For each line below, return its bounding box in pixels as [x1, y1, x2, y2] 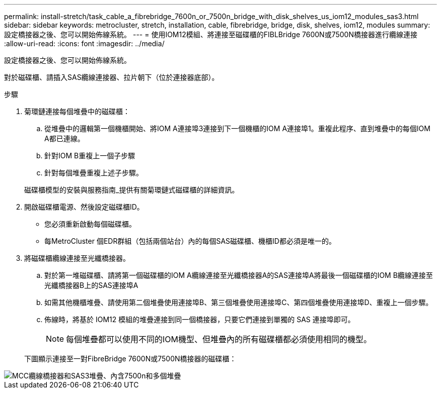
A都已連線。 [44, 134, 85, 143]
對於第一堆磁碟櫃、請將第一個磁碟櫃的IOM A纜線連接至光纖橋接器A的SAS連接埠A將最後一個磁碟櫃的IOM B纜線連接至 [44, 271, 433, 279]
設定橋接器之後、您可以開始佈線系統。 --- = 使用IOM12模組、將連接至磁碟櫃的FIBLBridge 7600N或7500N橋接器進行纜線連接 [4, 30, 417, 39]
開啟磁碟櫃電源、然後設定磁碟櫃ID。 [24, 203, 144, 211]
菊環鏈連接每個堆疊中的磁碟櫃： [24, 107, 130, 116]
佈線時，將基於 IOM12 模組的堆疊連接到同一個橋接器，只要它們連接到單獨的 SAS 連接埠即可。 [44, 315, 355, 324]
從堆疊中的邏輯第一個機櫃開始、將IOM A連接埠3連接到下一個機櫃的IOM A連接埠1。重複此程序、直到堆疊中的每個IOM [44, 124, 430, 133]
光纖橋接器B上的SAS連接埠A [44, 281, 138, 289]
